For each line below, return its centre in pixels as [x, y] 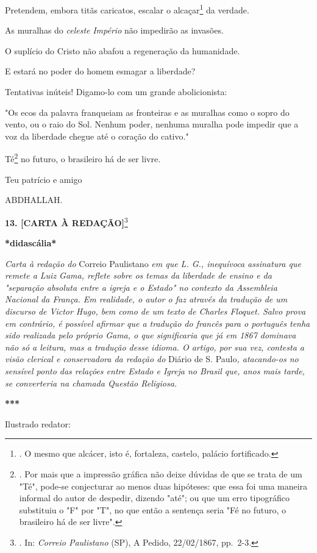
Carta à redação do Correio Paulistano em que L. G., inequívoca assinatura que [153, 263]
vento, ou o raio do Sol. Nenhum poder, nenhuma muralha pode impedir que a [152, 124]
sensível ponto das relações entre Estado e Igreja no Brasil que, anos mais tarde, [155, 371]
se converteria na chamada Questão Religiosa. [91, 383]
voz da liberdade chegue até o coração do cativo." [97, 136]
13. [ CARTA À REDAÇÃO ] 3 [66, 221]
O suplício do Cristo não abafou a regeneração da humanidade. [123, 50]
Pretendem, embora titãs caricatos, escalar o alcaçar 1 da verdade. [127, 9]
